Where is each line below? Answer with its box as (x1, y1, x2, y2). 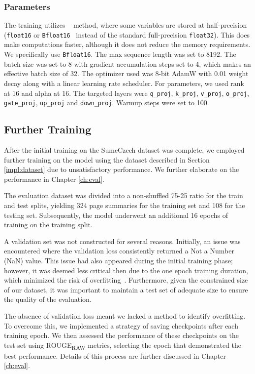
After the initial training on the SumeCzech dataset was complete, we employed (4, 145, 245, 155)
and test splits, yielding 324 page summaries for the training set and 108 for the (4, 200, 245, 210)
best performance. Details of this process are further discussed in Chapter (4, 350, 226, 361)
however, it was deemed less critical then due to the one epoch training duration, (4, 265, 248, 275)
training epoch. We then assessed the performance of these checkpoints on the (4, 330, 239, 340)
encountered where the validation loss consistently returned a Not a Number (4, 246, 234, 256)
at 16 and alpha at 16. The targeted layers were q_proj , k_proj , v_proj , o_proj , (4, 87, 249, 98)
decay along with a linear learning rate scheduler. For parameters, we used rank (4, 78, 245, 88)
